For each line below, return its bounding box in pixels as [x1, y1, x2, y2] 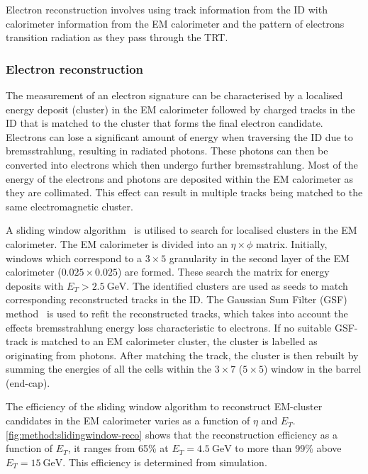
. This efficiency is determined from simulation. [62, 454, 267, 469]
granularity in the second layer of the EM [169, 250, 350, 265]
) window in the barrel [263, 361, 362, 376]
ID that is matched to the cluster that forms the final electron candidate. [6, 115, 323, 130]
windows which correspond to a [6, 250, 142, 265]
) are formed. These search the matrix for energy [118, 264, 330, 279]
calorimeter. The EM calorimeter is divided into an [6, 236, 228, 251]
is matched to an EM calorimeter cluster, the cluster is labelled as [30, 334, 318, 349]
